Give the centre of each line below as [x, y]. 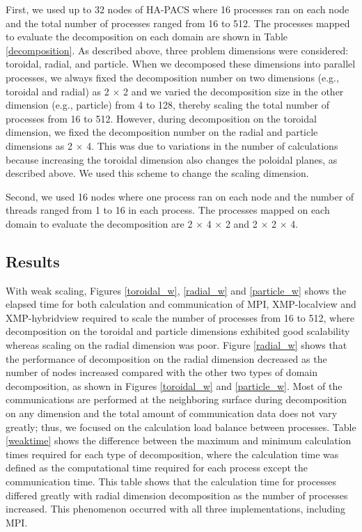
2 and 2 [241, 223]
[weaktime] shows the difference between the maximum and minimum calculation [179, 440]
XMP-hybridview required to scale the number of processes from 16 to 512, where [180, 317]
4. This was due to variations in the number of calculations [212, 145]
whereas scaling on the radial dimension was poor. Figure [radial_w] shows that [176, 345]
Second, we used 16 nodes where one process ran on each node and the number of [180, 196]
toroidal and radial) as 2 [57, 91]
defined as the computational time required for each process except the [157, 468]
